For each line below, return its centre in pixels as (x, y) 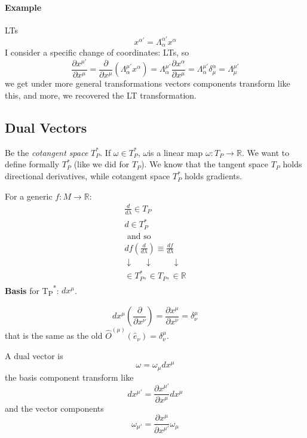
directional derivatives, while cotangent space (88, 176)
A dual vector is (34, 355)
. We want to (265, 152)
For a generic (29, 196)
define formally (32, 164)
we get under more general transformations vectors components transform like (148, 83)
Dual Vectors (46, 128)
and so (139, 236)
